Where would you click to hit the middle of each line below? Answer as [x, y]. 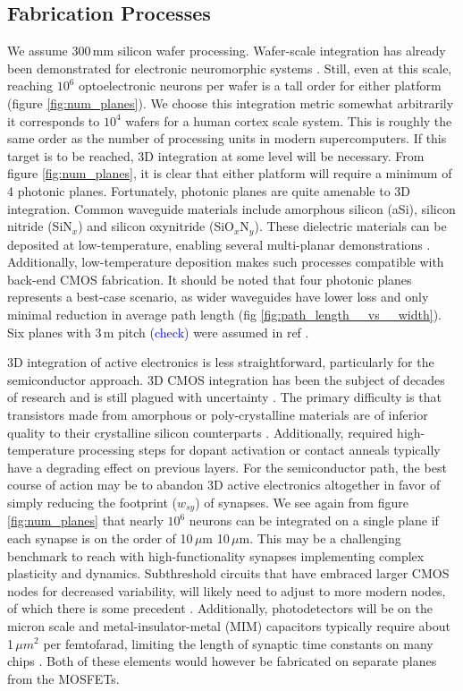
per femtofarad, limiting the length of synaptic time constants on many [238, 643]
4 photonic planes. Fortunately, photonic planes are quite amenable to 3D [209, 190]
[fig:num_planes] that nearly [85, 520]
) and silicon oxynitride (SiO [156, 226]
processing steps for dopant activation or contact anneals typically [259, 450]
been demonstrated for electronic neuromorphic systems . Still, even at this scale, [230, 68]
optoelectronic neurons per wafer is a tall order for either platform [260, 85]
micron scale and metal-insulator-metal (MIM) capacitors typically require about [229, 625]
